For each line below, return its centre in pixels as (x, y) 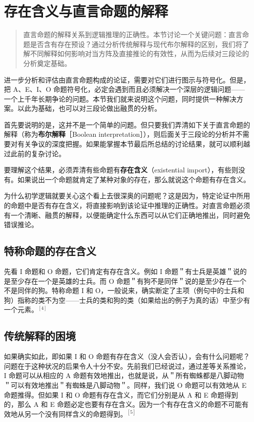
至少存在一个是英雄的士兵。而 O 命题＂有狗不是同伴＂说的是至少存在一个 (128, 281)
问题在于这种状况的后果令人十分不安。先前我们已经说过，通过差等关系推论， (127, 366)
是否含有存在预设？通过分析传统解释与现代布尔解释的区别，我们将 (136, 44)
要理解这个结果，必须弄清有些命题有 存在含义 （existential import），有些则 (121, 170)
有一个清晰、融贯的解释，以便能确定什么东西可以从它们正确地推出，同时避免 (127, 215)
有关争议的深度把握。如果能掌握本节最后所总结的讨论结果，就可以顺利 (130, 144)
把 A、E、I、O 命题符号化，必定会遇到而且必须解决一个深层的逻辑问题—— (125, 89)
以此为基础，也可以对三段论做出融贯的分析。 (89, 108)
